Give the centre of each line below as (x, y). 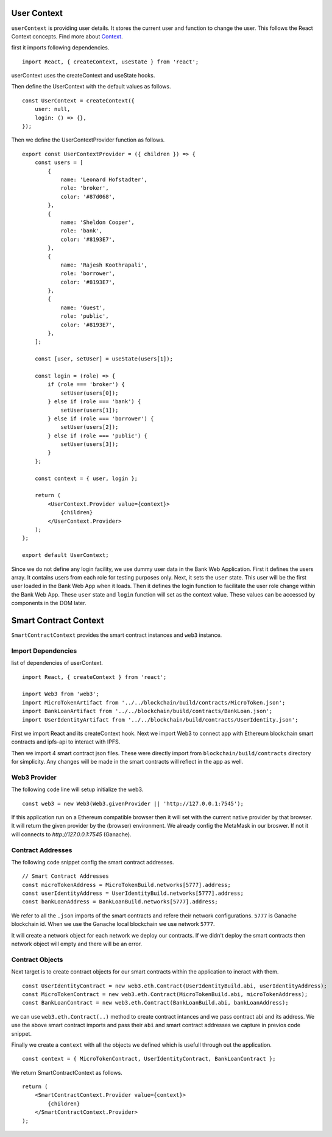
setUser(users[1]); (90, 410)
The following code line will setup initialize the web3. (77, 789)
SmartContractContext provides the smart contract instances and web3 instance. (117, 635)
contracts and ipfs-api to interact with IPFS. (66, 742)
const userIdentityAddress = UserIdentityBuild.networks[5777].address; (133, 893)
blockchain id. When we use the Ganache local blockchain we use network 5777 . (113, 924)
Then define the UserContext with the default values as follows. (91, 87)
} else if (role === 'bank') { (94, 402)
